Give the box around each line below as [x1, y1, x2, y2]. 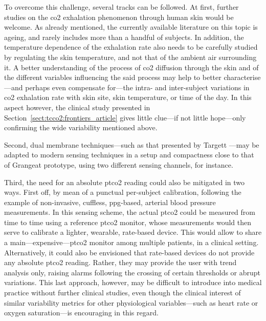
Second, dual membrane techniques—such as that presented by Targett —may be [4, 139, 259, 150]
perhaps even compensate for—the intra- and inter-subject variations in [25, 82, 250, 92]
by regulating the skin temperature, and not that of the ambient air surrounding [4, 51, 257, 62]
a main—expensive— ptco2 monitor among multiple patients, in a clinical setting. [4, 237, 259, 248]
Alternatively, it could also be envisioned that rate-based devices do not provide [4, 247, 255, 257]
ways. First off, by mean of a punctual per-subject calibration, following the [4, 187, 241, 197]
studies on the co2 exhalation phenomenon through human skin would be [4, 11, 234, 22]
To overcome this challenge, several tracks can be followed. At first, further [4, 2, 239, 12]
